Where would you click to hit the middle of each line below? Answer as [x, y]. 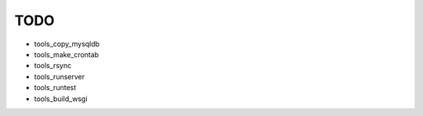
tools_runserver [60, 76]
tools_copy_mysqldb [67, 44]
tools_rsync [53, 66]
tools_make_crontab [67, 54]
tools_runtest [55, 88]
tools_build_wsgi [61, 99]
